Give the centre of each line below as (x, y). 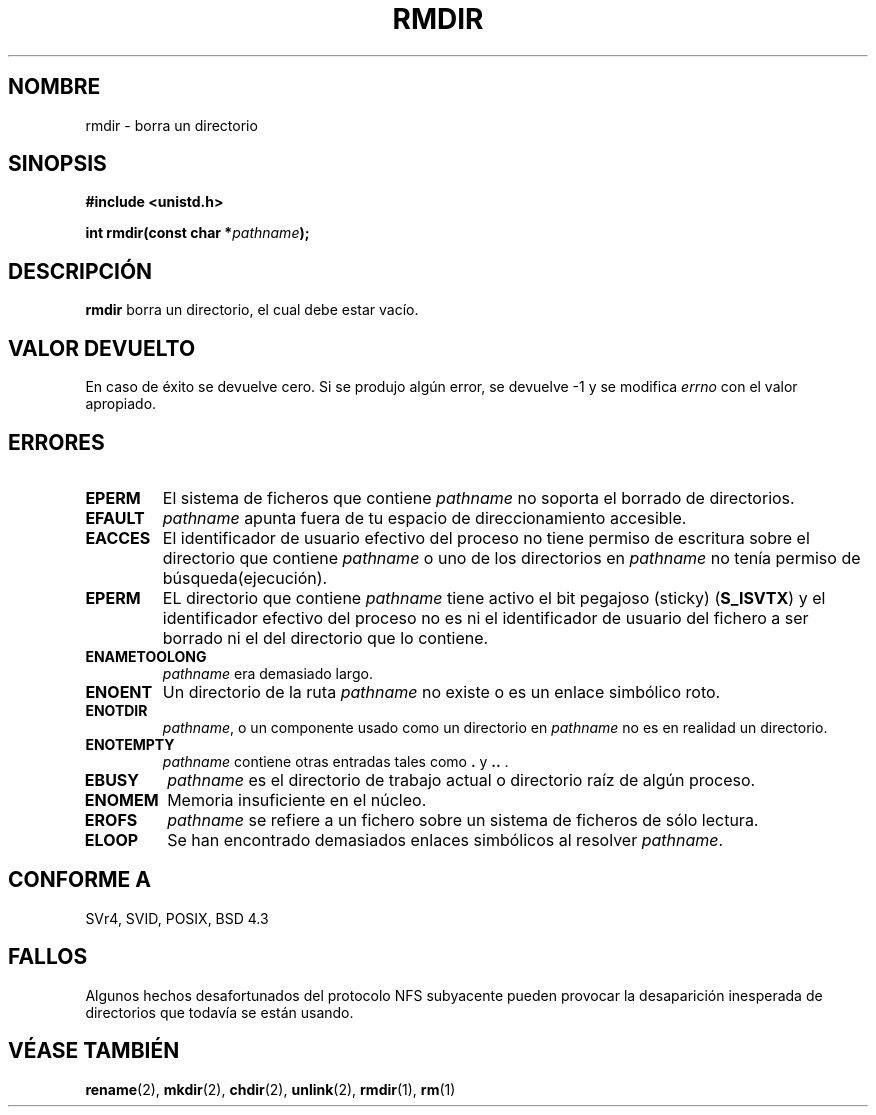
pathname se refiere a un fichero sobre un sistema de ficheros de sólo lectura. (463, 819)
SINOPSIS (57, 164)
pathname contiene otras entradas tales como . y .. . (335, 761)
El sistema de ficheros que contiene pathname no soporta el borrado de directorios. (478, 497)
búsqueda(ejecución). (245, 577)
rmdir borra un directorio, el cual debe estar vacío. (252, 310)
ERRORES (56, 442)
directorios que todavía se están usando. (219, 1012)
